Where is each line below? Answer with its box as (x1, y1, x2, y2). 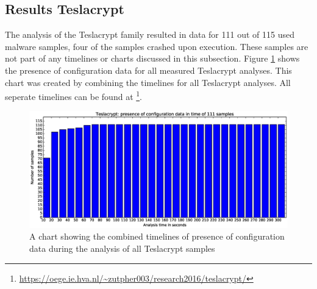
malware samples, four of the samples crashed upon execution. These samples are (5, 40, 308, 52)
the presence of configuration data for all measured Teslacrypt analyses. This (5, 63, 292, 76)
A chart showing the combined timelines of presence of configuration (29, 230, 285, 243)
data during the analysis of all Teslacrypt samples (29, 241, 215, 254)
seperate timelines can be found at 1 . (5, 88, 142, 102)
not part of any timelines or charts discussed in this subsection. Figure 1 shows (5, 52, 300, 65)
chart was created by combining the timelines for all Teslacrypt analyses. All (5, 76, 291, 88)
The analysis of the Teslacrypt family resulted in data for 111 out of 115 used (5, 28, 294, 41)
